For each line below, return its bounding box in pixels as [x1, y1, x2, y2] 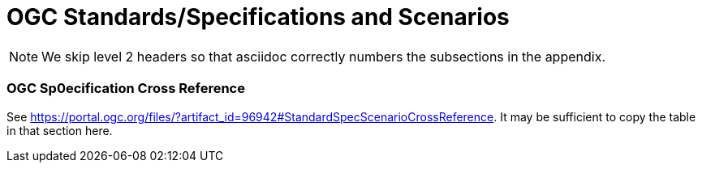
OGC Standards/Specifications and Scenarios [6, 3, 510, 31]
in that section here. [6, 123, 113, 137]
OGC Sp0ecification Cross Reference [6, 80, 245, 97]
